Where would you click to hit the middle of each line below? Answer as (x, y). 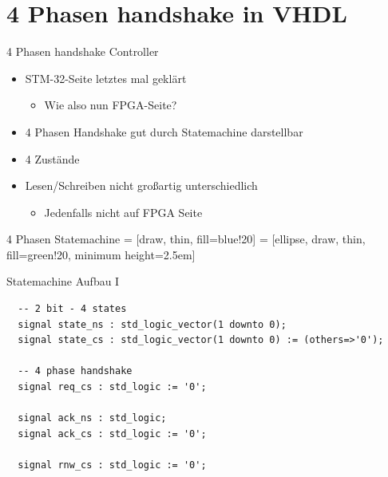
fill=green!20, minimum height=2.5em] (101, 254)
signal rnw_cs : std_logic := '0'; (112, 465)
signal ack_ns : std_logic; (92, 418)
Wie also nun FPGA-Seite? (111, 105)
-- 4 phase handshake (75, 371)
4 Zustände (52, 158)
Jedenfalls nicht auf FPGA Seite (123, 212)
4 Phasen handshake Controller (83, 51)
